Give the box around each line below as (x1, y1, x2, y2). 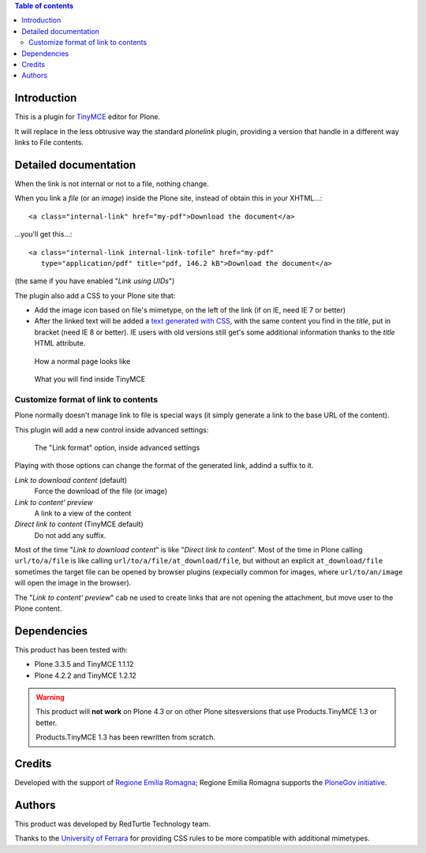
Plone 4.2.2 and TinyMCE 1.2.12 (34, 671, 137, 680)
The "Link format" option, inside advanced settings (34, 443, 200, 452)
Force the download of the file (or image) (34, 486, 168, 496)
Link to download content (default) (14, 475, 128, 484)
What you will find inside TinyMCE (34, 375, 146, 384)
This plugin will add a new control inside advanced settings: (14, 425, 209, 434)
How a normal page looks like (34, 356, 131, 366)
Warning (35, 693, 65, 702)
